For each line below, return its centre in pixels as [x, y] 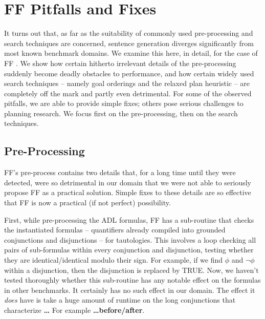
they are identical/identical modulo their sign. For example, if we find [114, 260]
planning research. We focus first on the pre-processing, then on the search [121, 113]
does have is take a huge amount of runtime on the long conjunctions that [120, 300]
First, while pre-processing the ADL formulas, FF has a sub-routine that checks [129, 219]
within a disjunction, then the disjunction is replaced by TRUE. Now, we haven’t [131, 270]
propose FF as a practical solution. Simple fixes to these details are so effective [128, 192]
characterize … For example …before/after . [74, 310]
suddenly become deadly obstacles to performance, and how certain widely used [129, 73]
